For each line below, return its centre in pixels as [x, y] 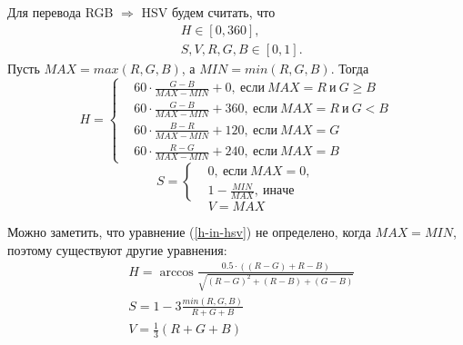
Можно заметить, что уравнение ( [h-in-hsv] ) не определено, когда [189, 232]
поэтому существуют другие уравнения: [117, 249]
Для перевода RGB [60, 12]
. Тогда [350, 68]
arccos [176, 272]
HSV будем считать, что [208, 12]
